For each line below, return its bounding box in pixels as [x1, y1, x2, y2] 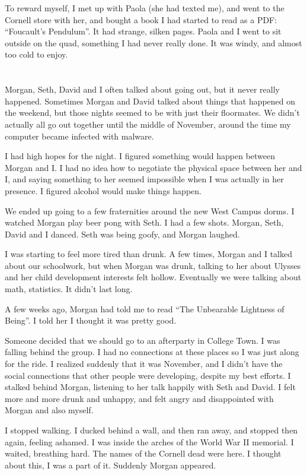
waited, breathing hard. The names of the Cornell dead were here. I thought [5, 447, 282, 460]
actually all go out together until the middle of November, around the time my [5, 118, 291, 130]
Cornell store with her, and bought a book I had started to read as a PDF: [5, 13, 277, 26]
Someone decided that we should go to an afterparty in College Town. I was [5, 334, 280, 346]
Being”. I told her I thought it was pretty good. [5, 314, 177, 327]
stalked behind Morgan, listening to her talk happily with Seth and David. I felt [5, 381, 296, 393]
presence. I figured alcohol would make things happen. [5, 184, 202, 197]
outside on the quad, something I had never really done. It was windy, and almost [5, 36, 302, 49]
